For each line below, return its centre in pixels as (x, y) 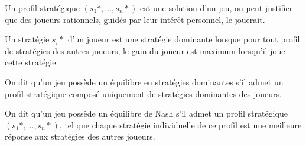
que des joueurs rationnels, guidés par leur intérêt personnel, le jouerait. (135, 19)
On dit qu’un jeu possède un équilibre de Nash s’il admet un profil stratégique (146, 113)
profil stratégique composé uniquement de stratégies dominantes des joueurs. (143, 93)
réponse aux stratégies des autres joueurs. (80, 136)
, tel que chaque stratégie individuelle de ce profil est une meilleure (180, 125)
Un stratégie (27, 39)
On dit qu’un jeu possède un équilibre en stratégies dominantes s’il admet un (144, 82)
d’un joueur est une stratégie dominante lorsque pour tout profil (184, 39)
